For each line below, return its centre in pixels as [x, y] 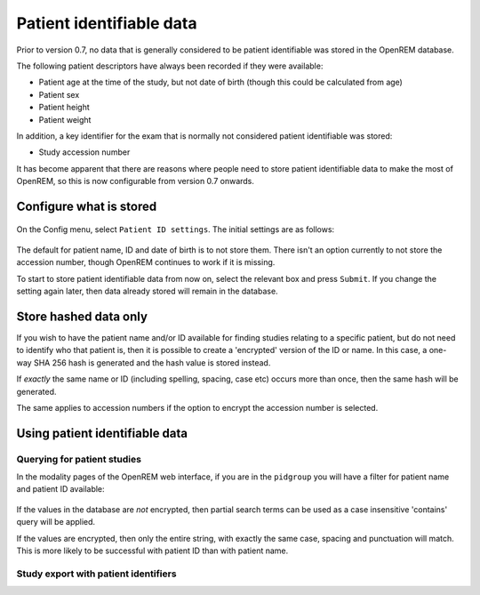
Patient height [64, 108]
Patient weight [65, 119]
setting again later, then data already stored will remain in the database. [148, 291]
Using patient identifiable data [102, 433]
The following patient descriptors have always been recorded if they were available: [170, 66]
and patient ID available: [61, 489]
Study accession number [84, 152]
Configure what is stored [87, 206]
